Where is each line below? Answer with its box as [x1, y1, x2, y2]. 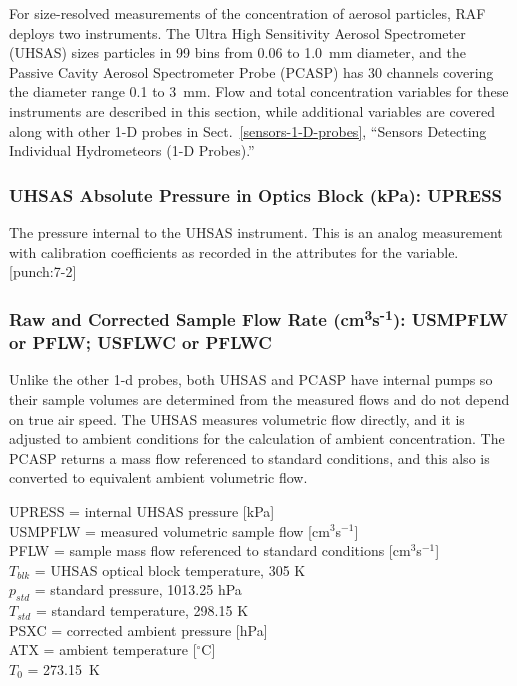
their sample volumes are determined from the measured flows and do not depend [9, 388, 510, 409]
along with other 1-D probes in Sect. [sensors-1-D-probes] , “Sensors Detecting [9, 120, 487, 141]
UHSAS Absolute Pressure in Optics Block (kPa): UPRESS [9, 182, 503, 207]
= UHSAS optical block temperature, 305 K [34, 559, 306, 580]
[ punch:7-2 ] [9, 261, 77, 282]
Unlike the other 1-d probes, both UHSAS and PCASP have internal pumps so [9, 369, 493, 390]
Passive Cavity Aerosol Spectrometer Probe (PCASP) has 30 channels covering [9, 61, 494, 82]
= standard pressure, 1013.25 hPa [34, 579, 242, 600]
